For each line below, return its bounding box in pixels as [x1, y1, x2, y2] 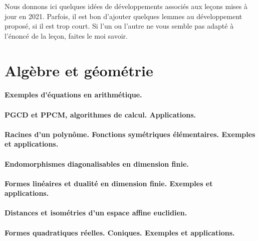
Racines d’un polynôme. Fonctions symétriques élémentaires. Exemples [5, 129, 255, 139]
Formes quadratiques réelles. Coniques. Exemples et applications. [5, 227, 235, 237]
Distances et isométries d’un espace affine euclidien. [5, 207, 187, 218]
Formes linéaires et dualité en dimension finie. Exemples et [5, 178, 213, 188]
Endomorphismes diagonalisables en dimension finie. [5, 158, 189, 169]
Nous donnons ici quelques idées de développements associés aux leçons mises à [5, 1, 247, 11]
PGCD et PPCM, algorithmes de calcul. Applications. [5, 109, 196, 119]
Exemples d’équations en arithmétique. [5, 89, 142, 100]
